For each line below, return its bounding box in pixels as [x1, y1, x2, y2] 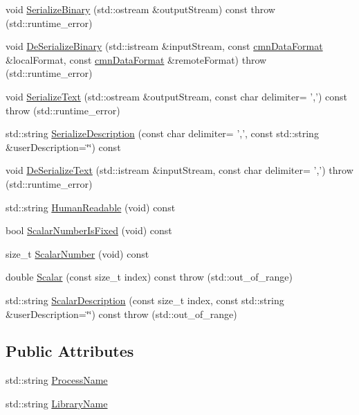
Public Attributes [6, 340, 134, 362]
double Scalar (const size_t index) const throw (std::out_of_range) [6, 270, 293, 284]
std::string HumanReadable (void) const [6, 200, 176, 214]
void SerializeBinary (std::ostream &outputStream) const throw [6, 2, 275, 16]
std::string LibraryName [6, 396, 108, 410]
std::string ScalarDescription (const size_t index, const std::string [6, 292, 284, 307]
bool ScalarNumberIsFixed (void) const [6, 223, 172, 238]
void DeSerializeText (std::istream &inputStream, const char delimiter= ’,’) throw [6, 163, 353, 177]
